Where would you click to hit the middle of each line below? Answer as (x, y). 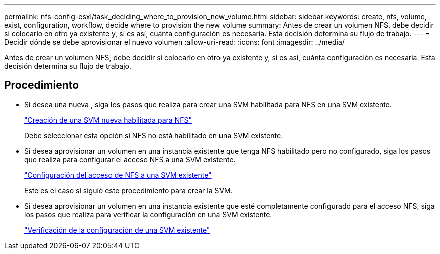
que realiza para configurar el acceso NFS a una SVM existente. (130, 159)
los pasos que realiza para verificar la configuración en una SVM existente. (148, 214)
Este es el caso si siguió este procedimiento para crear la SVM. (128, 190)
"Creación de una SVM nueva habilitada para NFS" (108, 120)
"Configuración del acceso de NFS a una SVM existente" (118, 175)
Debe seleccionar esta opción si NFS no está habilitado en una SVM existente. (154, 135)
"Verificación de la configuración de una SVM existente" (117, 230)
